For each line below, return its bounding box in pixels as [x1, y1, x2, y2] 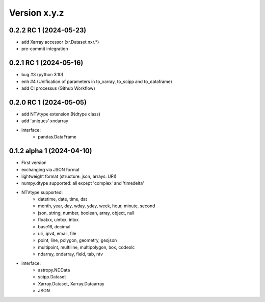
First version [21, 160, 47, 165]
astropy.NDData [38, 267, 70, 273]
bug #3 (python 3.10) [21, 72, 64, 78]
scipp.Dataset [38, 274, 66, 280]
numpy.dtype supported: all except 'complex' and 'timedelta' [21, 180, 144, 186]
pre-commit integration [21, 46, 68, 52]
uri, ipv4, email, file [38, 231, 77, 237]
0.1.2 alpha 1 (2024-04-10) [9, 147, 92, 155]
